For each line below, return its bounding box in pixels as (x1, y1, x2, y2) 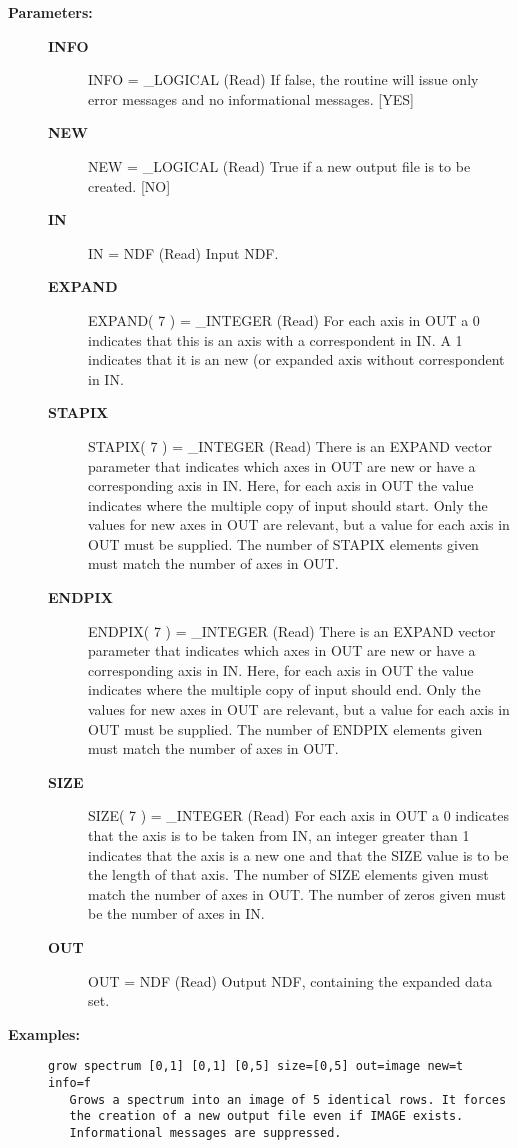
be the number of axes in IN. (88, 903, 265, 924)
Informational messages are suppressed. (69, 1125, 342, 1140)
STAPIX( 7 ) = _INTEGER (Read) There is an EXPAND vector (88, 435, 492, 456)
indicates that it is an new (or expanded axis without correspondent (88, 349, 505, 370)
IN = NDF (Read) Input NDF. (88, 242, 279, 263)
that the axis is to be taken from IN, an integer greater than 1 (88, 825, 470, 845)
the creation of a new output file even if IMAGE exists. (69, 1109, 464, 1124)
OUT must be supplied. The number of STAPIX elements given (88, 533, 479, 554)
